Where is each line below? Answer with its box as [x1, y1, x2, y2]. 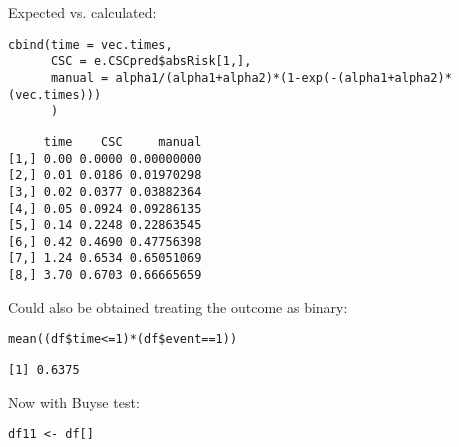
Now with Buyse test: [8, 391, 140, 412]
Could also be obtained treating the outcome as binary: [8, 296, 348, 317]
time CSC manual [43, 134, 202, 149]
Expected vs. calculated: [8, 2, 157, 22]
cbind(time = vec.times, [8, 37, 173, 52]
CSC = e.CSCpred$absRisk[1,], [50, 54, 252, 69]
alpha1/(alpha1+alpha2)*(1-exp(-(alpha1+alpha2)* [115, 70, 452, 85]
